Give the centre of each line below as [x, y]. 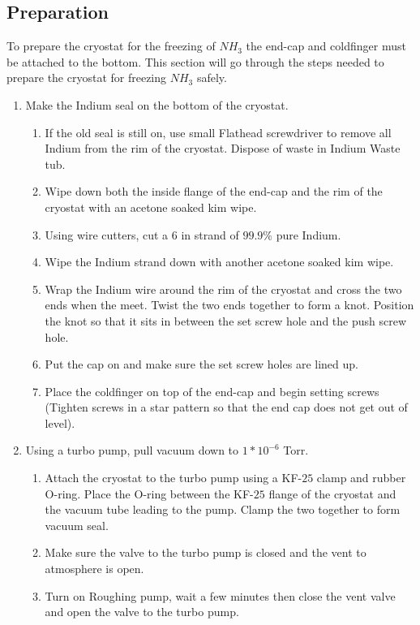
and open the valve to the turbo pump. [142, 612]
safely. [212, 78]
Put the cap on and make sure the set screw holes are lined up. [201, 364]
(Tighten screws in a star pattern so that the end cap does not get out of [226, 407]
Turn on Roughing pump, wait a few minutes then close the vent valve [220, 595]
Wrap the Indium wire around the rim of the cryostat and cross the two [223, 289]
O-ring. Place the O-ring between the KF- [149, 493]
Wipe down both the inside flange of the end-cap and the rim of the [214, 191]
